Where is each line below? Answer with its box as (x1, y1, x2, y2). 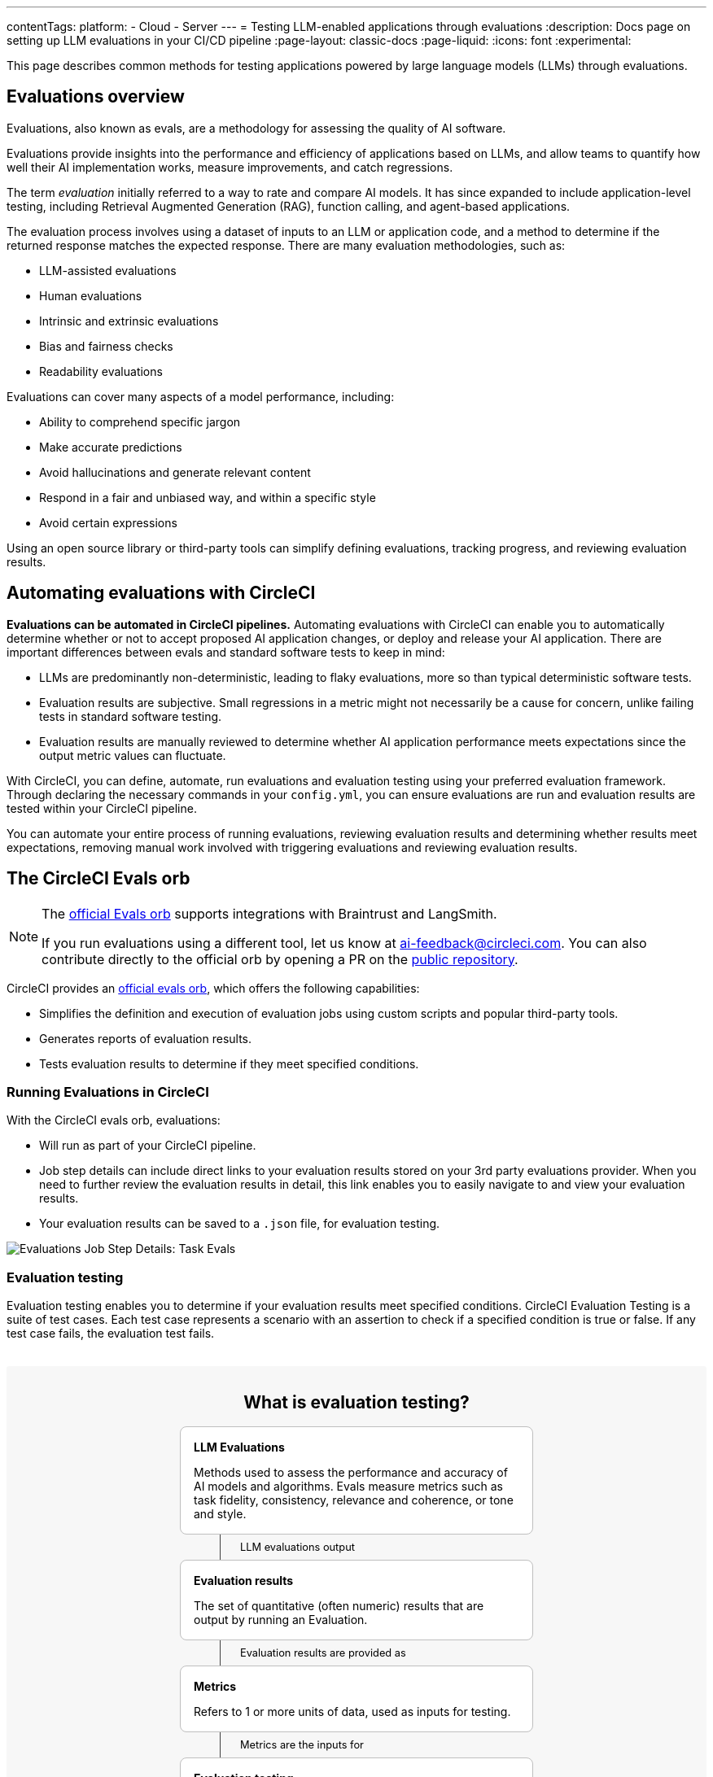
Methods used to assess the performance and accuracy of (194, 1465, 508, 1480)
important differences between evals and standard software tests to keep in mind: (7, 644, 445, 659)
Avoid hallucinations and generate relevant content (39, 465, 311, 479)
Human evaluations (39, 288, 142, 303)
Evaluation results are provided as (240, 1647, 406, 1660)
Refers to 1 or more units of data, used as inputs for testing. (194, 1705, 511, 1719)
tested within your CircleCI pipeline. (7, 801, 197, 815)
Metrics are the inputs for (240, 1739, 364, 1752)
